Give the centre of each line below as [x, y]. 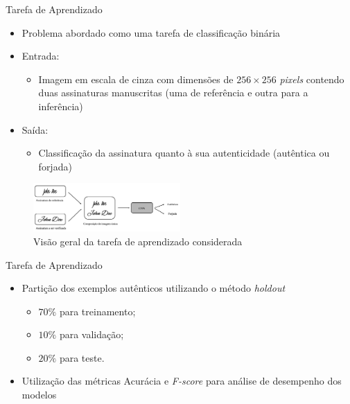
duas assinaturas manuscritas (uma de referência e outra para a [173, 93]
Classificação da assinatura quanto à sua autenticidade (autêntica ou [184, 153]
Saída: [35, 129]
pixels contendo [312, 79]
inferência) [61, 106]
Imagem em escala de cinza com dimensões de [136, 79]
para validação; [91, 334]
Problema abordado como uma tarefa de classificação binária [151, 32]
